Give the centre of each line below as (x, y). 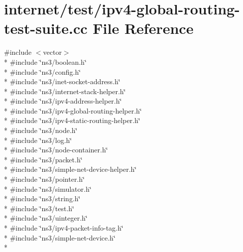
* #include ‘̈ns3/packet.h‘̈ (43, 159)
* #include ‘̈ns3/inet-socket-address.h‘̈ (62, 81)
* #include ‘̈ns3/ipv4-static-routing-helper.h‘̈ (72, 120)
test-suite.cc (46, 28)
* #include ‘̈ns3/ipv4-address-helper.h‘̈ (63, 101)
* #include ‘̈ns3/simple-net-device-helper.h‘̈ (70, 169)
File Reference (143, 28)
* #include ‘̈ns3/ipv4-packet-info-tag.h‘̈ (64, 228)
